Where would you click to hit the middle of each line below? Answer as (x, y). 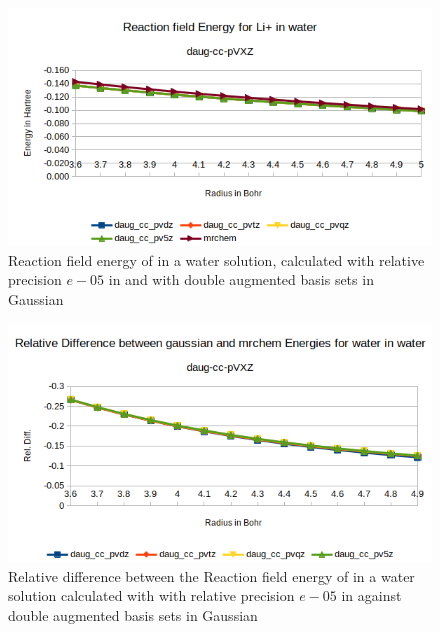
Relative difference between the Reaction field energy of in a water (211, 575)
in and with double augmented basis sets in (241, 279)
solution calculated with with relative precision (151, 595)
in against (371, 595)
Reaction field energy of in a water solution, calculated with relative (216, 259)
